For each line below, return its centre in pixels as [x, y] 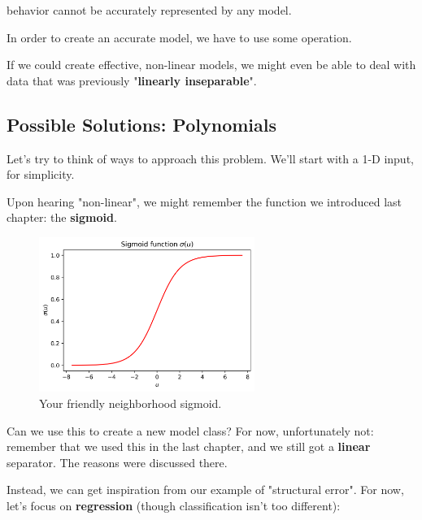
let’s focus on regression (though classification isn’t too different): [174, 505]
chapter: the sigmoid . [62, 217]
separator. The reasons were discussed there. [117, 462]
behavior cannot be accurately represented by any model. [149, 10]
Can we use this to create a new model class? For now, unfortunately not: [190, 430]
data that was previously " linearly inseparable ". [132, 80]
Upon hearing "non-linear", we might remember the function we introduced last [204, 201]
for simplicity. [41, 174]
